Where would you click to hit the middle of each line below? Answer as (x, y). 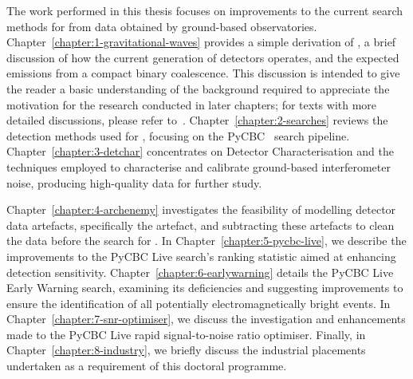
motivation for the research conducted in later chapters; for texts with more (192, 104)
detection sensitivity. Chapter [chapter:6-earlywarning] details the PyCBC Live (200, 272)
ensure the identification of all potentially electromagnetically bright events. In (199, 303)
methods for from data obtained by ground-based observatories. (162, 26)
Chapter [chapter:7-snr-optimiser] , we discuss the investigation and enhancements (206, 319)
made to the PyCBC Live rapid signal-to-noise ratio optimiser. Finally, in (186, 334)
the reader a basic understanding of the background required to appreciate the (198, 88)
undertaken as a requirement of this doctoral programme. (147, 366)
